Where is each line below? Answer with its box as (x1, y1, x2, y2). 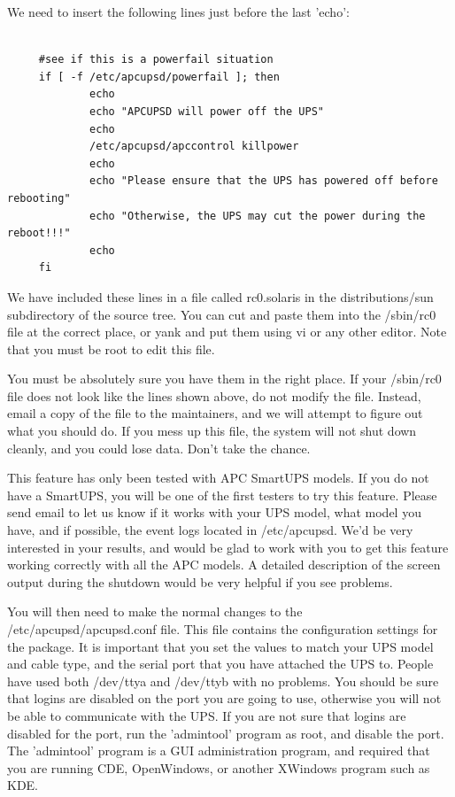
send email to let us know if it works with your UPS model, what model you (7, 503, 421, 522)
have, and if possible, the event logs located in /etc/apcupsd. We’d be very (7, 521, 413, 539)
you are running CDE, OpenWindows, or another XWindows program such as (7, 758, 430, 777)
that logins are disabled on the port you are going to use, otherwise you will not (7, 689, 442, 708)
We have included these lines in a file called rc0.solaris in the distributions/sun (7, 287, 434, 306)
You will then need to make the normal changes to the (7, 602, 303, 621)
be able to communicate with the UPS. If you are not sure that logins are (7, 706, 406, 724)
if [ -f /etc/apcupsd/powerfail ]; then (38, 70, 280, 83)
